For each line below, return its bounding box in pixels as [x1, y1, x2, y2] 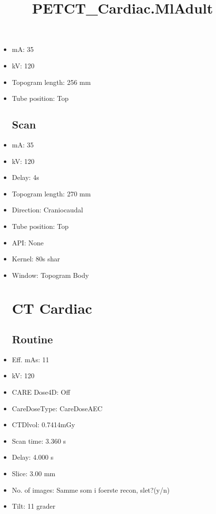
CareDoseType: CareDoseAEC [12, 403, 103, 413]
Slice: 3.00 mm [12, 468, 56, 479]
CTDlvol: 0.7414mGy [12, 419, 75, 430]
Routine [12, 332, 53, 347]
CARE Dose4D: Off [12, 387, 70, 397]
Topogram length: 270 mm [12, 188, 91, 198]
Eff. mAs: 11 [12, 354, 49, 364]
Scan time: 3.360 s [12, 435, 66, 446]
